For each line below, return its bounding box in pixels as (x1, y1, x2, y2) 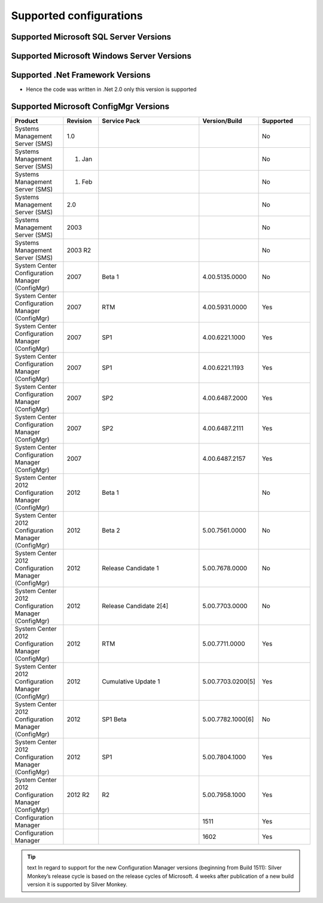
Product (14, 117, 38, 125)
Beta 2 (102, 527, 121, 534)
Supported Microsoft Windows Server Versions (11, 51, 191, 61)
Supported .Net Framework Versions (11, 70, 151, 80)
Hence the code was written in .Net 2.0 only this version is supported (26, 86, 197, 93)
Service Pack (102, 117, 141, 125)
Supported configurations (11, 9, 143, 22)
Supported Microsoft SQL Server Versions (11, 32, 172, 42)
